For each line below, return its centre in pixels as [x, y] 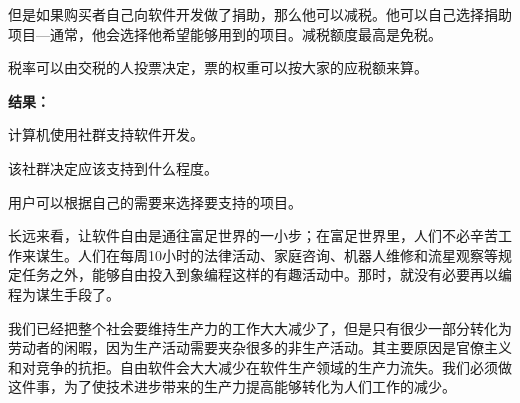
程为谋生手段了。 [64, 293]
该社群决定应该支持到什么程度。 [113, 167]
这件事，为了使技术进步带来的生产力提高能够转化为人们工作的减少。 [232, 386]
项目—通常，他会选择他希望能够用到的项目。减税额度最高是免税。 [225, 33]
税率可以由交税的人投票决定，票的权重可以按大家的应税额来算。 [218, 67]
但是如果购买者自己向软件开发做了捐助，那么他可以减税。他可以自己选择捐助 [260, 14]
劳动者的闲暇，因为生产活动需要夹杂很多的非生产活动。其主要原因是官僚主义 [260, 347]
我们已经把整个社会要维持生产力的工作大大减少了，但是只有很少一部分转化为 [260, 327]
